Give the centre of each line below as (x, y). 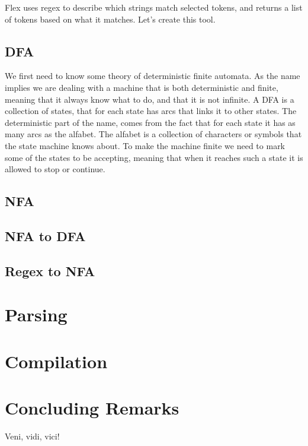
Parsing (36, 314)
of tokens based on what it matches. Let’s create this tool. (110, 19)
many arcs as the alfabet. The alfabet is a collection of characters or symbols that (153, 134)
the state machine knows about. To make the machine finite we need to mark (145, 145)
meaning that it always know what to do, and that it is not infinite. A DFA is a (150, 99)
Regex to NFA (50, 271)
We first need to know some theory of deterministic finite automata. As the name (153, 76)
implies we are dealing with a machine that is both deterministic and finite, (142, 87)
